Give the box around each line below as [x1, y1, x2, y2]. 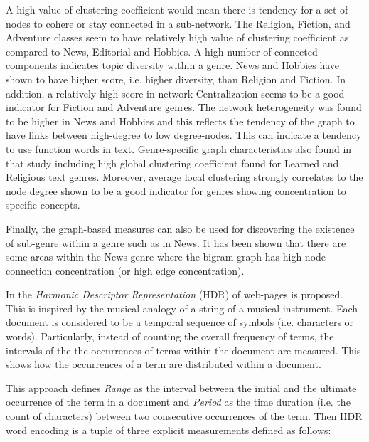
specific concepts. [6, 197, 80, 212]
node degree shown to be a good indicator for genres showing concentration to [6, 183, 346, 198]
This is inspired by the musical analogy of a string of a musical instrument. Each [6, 300, 358, 315]
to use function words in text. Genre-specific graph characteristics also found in [6, 141, 352, 156]
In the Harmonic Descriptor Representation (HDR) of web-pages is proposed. [6, 287, 343, 302]
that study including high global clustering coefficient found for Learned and [6, 155, 339, 170]
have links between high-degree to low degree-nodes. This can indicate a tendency [6, 127, 362, 142]
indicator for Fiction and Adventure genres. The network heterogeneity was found [6, 100, 362, 115]
